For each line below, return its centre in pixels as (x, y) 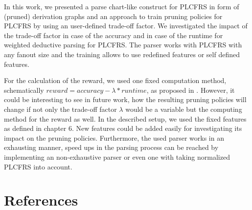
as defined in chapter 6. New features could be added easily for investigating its (123, 128)
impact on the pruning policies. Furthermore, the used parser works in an (114, 137)
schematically (24, 90)
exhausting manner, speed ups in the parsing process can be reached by (111, 147)
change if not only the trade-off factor (60, 109)
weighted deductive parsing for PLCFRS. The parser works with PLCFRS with (123, 45)
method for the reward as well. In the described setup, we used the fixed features (125, 118)
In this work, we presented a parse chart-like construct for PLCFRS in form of (122, 6)
